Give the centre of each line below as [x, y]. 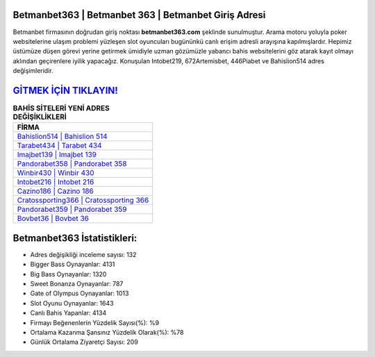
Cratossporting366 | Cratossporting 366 [83, 200]
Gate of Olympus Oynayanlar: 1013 [80, 293]
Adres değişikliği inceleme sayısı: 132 [83, 254]
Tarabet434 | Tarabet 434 [59, 146]
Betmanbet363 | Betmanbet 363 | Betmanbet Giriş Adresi [139, 15]
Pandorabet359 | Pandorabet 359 [72, 210]
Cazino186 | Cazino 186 [55, 191]
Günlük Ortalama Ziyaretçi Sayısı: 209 [84, 342]
